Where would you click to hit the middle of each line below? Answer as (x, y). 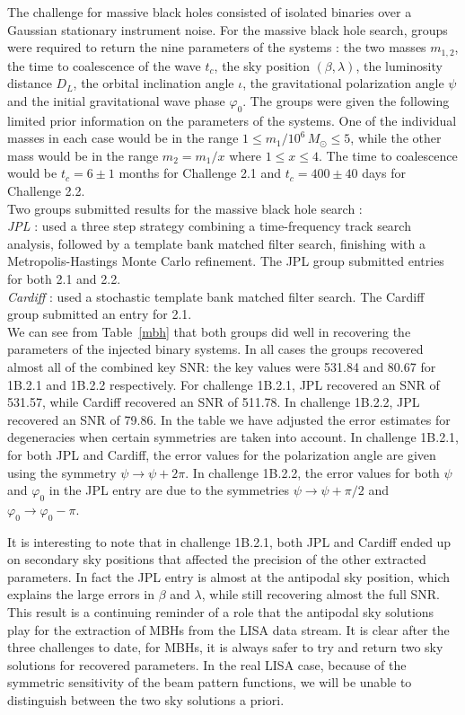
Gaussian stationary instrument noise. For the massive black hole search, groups (228, 29)
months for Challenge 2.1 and (200, 173)
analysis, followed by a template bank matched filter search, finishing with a (216, 243)
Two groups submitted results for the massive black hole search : (185, 208)
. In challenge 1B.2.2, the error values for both (312, 472)
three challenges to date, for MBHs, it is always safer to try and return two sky (225, 647)
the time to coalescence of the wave (104, 65)
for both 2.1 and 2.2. (64, 278)
